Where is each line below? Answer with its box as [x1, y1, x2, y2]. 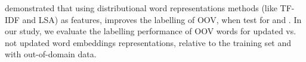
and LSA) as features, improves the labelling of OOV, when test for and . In [22, 13, 302, 25]
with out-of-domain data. [5, 48, 97, 60]
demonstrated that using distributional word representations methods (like [5, 2, 277, 14]
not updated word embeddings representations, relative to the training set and [5, 36, 292, 48]
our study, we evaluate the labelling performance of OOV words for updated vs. [5, 25, 296, 37]
